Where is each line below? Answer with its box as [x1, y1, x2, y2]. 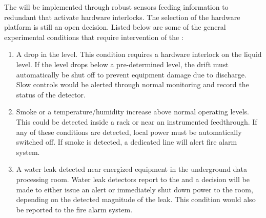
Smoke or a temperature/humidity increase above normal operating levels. [16, 106, 250, 117]
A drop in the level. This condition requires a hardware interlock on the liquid [16, 49, 262, 60]
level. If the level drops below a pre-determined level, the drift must [16, 58, 229, 69]
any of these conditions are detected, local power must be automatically [16, 126, 242, 137]
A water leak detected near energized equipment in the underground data [16, 164, 247, 174]
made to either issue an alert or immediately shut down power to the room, [16, 184, 253, 194]
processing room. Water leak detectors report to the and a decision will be [16, 173, 250, 184]
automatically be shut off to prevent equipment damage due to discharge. [16, 69, 247, 80]
